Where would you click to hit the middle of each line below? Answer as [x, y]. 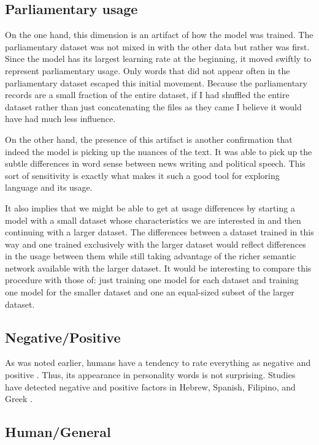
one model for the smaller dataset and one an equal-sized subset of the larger [150, 292]
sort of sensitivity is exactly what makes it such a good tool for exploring [142, 175]
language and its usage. [49, 187]
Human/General [58, 432]
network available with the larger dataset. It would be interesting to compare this [158, 268]
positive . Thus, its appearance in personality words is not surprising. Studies [150, 375]
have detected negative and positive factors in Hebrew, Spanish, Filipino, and [150, 386]
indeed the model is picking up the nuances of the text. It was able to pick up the [159, 151]
